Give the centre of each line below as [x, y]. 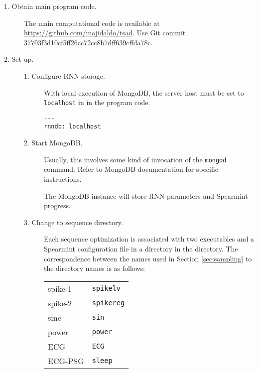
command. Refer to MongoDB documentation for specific [131, 169]
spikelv [106, 289]
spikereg [108, 303]
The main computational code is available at [92, 23]
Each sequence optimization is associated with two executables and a [149, 239]
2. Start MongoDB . [53, 143]
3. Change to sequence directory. [73, 222]
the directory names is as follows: [94, 268]
